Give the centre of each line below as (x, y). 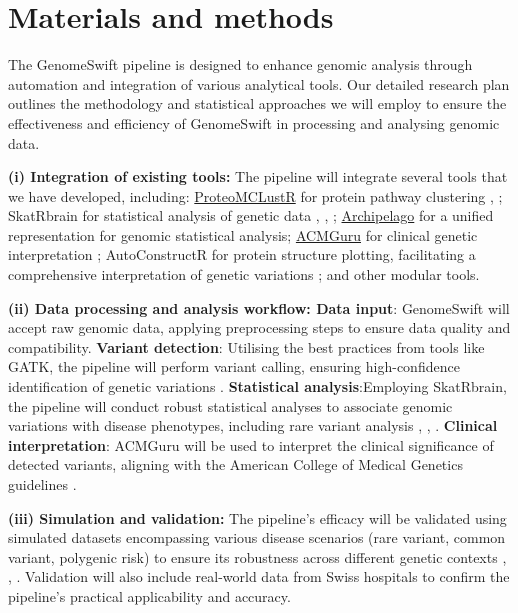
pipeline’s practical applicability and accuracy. (149, 595)
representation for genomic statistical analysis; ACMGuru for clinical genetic (243, 234)
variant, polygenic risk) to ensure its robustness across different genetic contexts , (257, 556)
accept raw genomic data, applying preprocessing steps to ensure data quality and (259, 327)
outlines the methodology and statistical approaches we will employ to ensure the (257, 103)
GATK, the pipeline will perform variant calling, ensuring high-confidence (234, 366)
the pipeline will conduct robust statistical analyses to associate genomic (230, 405)
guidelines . (42, 484)
